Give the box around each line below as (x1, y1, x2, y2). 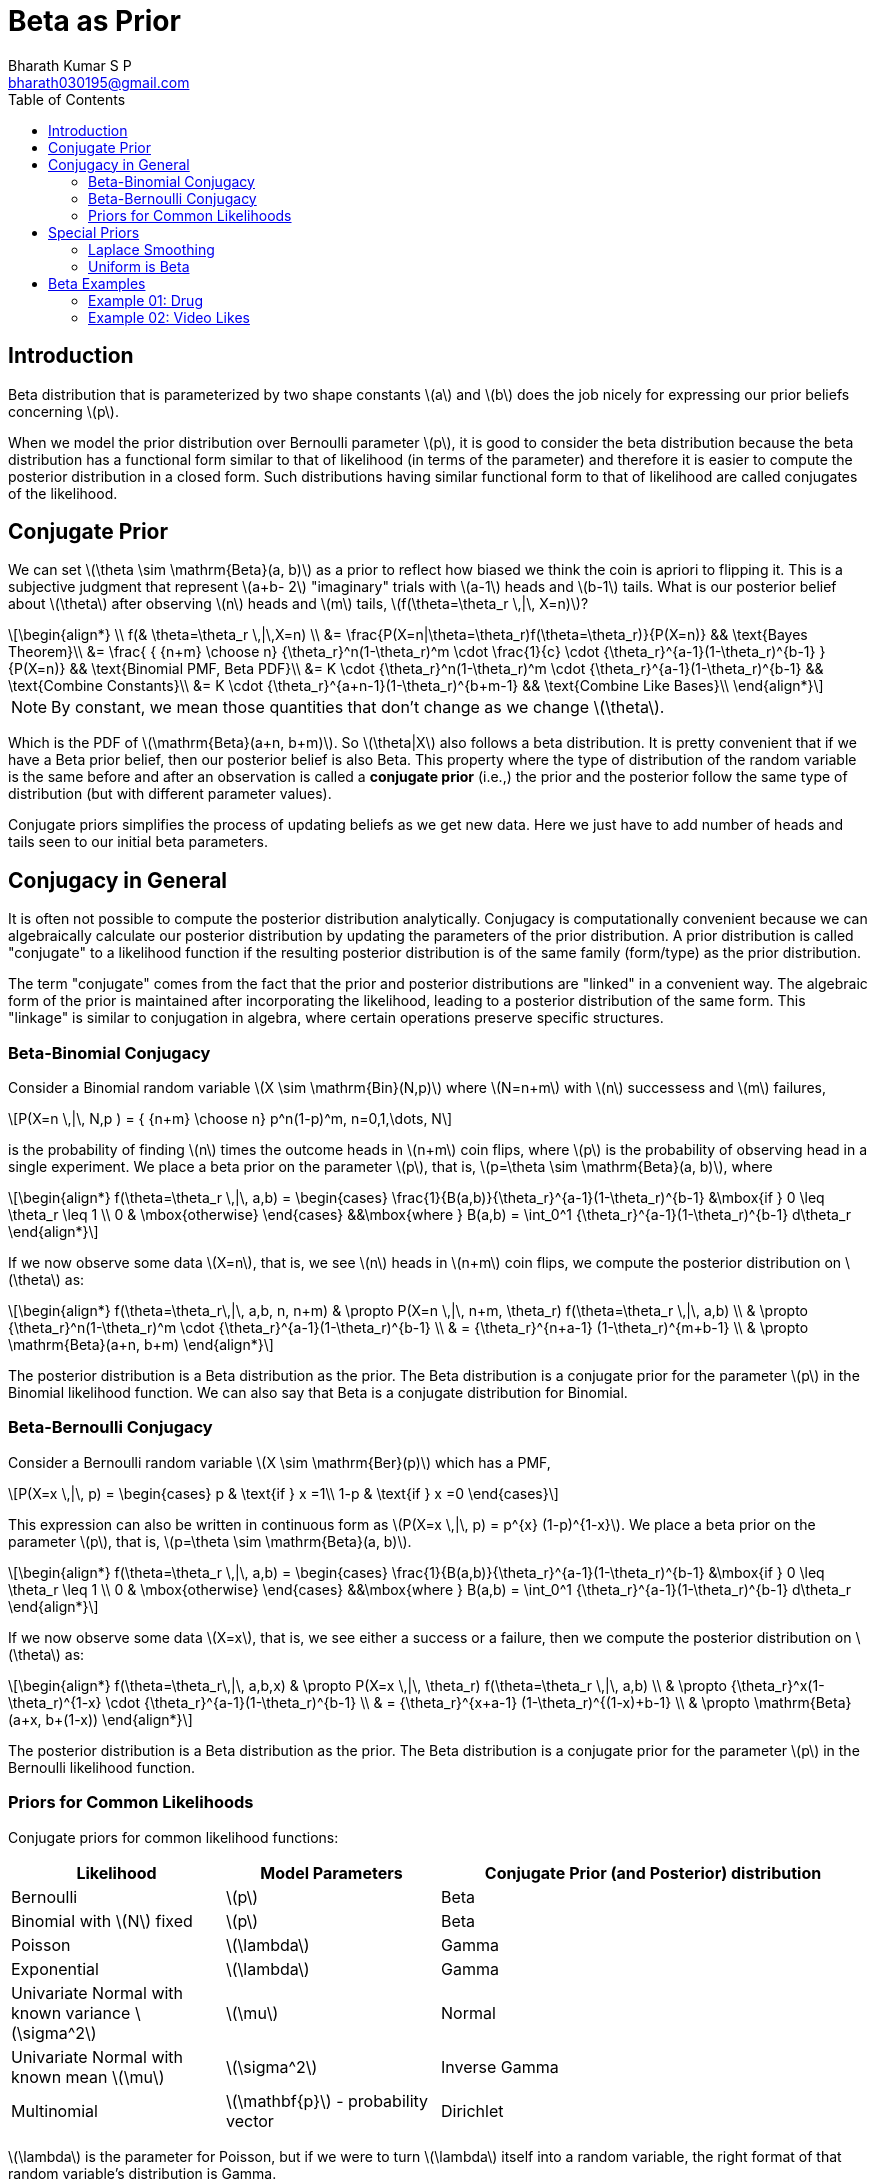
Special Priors (48, 223, 140, 241)
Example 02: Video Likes (88, 308, 250, 326)
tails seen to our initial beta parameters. (8, 833, 269, 851)
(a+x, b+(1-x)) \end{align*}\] (8, 1710, 193, 1728)
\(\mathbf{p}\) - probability (226, 2090, 429, 2111)
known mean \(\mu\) (11, 2066, 165, 2087)
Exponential (11, 1958, 99, 1979)
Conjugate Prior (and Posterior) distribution (484, 1862, 822, 1883)
